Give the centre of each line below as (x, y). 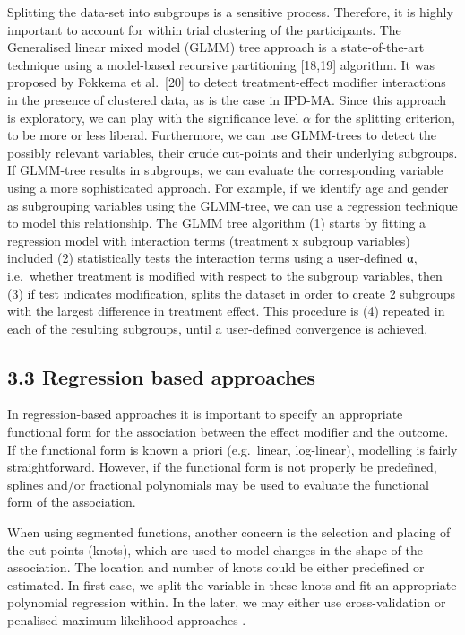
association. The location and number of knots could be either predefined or (216, 567)
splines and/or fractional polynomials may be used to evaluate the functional (218, 484)
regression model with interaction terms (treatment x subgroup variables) (209, 240)
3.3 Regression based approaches (162, 376)
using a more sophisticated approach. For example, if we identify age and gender (228, 187)
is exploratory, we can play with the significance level (153, 117)
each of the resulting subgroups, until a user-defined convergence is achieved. (218, 328)
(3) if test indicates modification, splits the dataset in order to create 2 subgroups (232, 293)
